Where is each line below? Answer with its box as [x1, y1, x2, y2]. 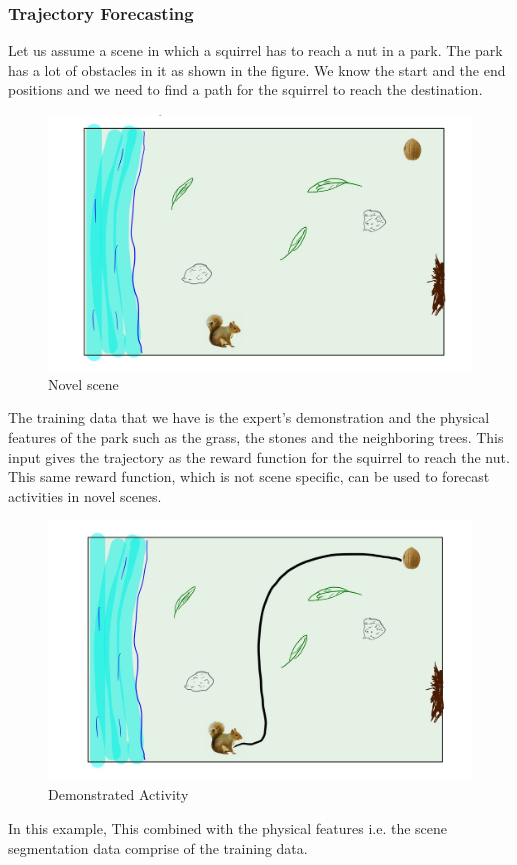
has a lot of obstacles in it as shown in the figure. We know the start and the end [8, 59, 506, 80]
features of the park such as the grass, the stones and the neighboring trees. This [8, 427, 504, 448]
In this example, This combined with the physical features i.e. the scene [8, 818, 448, 839]
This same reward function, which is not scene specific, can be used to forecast [8, 466, 490, 487]
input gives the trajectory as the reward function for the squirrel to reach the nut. [8, 446, 510, 467]
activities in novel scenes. [8, 485, 162, 506]
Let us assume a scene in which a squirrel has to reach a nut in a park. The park [8, 40, 503, 61]
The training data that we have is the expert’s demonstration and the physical [8, 407, 490, 428]
